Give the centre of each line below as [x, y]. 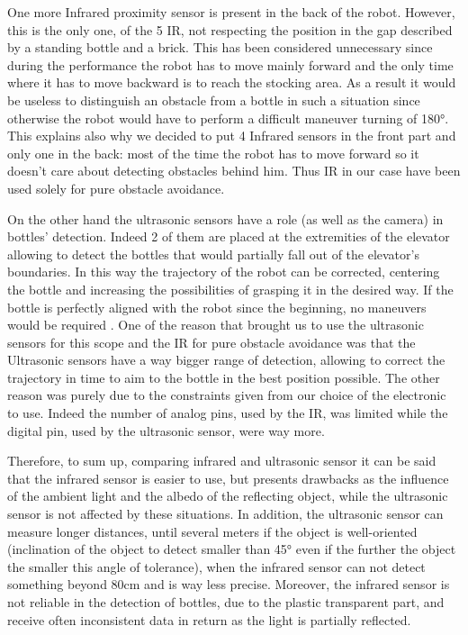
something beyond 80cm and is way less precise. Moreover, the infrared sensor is [229, 584]
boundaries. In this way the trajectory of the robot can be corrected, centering [224, 272]
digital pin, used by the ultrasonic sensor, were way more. [166, 430]
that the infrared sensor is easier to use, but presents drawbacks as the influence [228, 478]
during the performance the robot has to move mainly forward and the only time [230, 64]
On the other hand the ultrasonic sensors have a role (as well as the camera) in [225, 218]
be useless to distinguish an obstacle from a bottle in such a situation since [214, 100]
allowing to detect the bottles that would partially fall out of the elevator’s [213, 254]
